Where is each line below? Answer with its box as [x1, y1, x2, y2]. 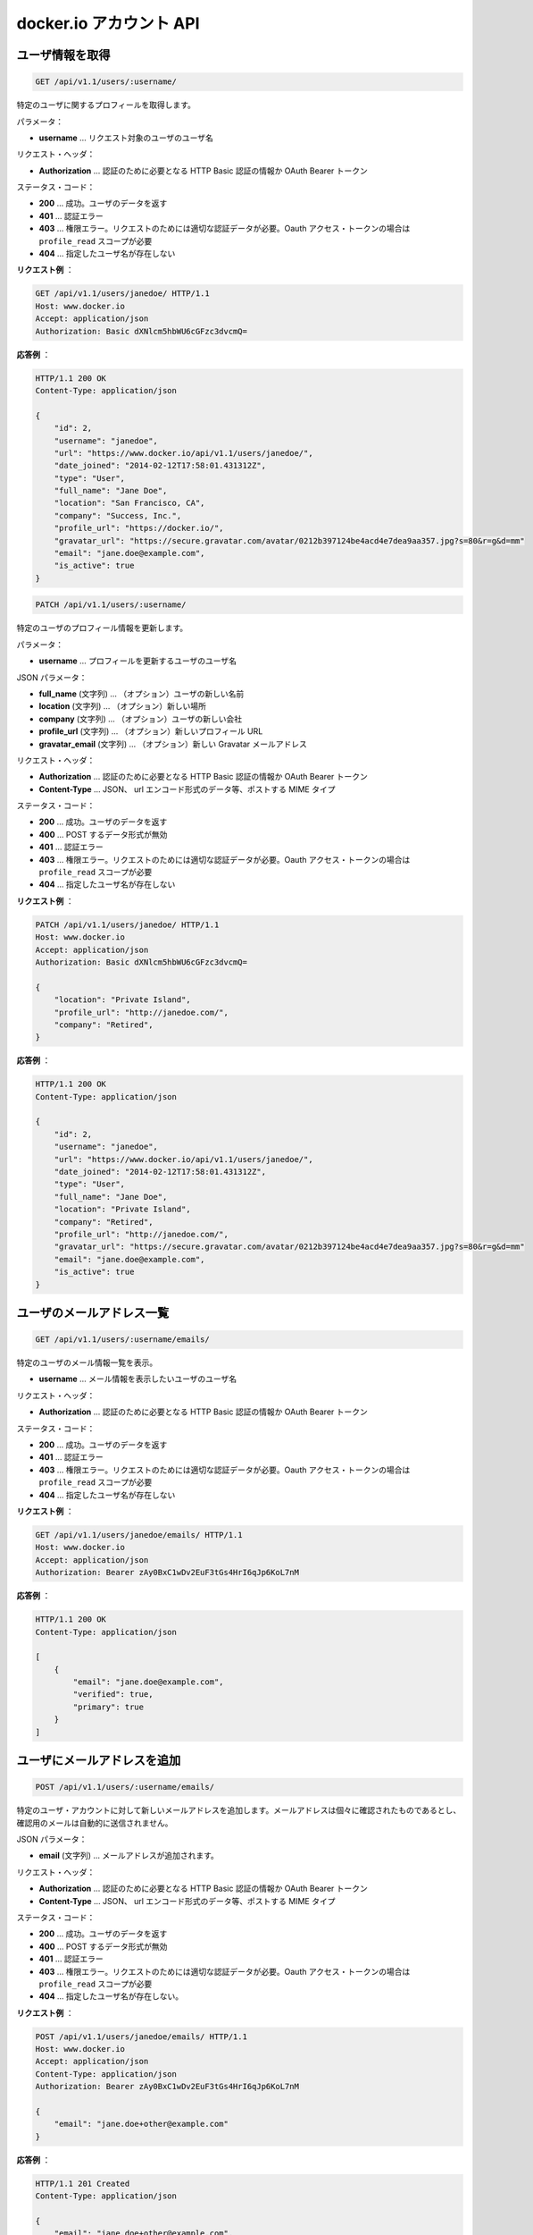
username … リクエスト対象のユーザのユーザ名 [38, 132, 214, 143]
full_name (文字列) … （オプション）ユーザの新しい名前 [38, 688, 245, 699]
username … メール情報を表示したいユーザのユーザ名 [38, 1373, 237, 1385]
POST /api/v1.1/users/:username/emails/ [35, 1782, 214, 1792]
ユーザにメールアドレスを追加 [16, 1753, 181, 1768]
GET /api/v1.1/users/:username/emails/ [35, 1335, 210, 1345]
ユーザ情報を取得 [16, 47, 111, 63]
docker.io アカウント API [16, 13, 200, 33]
